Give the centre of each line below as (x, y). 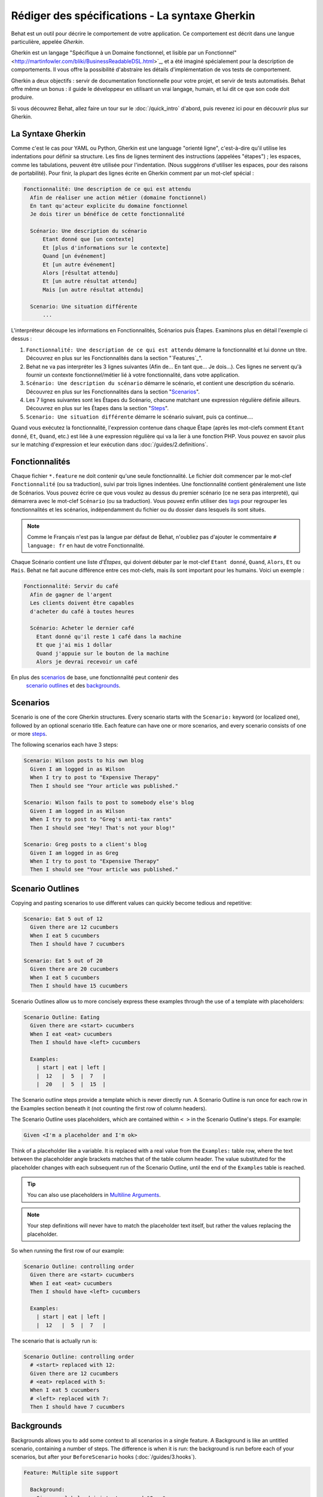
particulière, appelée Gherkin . (48, 41)
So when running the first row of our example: (68, 1251)
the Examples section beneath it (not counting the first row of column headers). (109, 1108)
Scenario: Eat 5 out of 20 (63, 960)
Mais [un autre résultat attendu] (93, 290)
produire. (22, 97)
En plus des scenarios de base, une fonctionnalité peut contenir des (95, 677)
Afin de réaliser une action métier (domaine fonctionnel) (118, 197)
